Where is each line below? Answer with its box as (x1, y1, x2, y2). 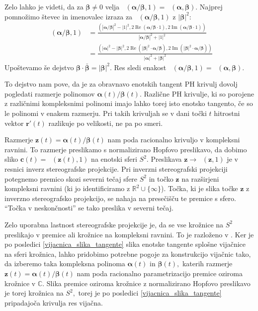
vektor (4, 117, 24, 128)
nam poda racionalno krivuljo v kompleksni (107, 134, 240, 145)
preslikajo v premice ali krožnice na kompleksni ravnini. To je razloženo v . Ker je (4, 229, 254, 239)
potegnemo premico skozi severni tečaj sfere (4, 173, 138, 184)
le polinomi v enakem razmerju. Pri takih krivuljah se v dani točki (4, 108, 207, 118)
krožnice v (4, 278, 36, 288)
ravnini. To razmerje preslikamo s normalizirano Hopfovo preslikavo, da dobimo (4, 144, 247, 154)
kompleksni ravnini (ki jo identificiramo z (4, 183, 130, 194)
